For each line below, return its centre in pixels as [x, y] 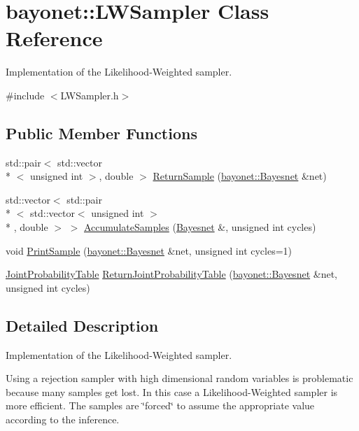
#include [25, 95]
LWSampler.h [90, 95]
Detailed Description [82, 325]
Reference [54, 38]
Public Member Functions [101, 133]
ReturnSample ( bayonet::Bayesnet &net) [240, 176]
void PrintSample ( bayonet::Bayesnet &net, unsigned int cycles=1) [149, 250]
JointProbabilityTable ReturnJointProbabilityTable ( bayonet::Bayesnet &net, [171, 274]
